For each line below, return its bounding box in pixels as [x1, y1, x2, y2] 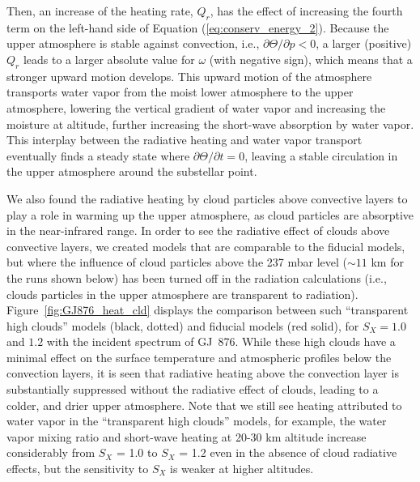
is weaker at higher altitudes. [170, 460, 314, 477]
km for [371, 254, 404, 271]
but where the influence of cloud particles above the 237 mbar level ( [6, 254, 347, 271]
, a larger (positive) [316, 35, 412, 52]
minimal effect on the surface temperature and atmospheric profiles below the [6, 348, 392, 365]
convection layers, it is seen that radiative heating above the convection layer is [6, 365, 399, 382]
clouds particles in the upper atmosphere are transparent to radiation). [6, 285, 358, 302]
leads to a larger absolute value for [23, 50, 195, 67]
